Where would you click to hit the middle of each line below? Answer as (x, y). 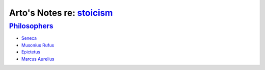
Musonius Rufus (38, 45)
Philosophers (31, 26)
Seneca (29, 38)
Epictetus (31, 52)
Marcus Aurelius (38, 59)
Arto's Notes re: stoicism (61, 13)
